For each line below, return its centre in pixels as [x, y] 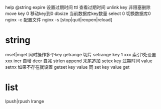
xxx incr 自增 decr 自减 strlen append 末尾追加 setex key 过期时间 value [79, 61]
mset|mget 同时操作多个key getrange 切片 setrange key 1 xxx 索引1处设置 [81, 54]
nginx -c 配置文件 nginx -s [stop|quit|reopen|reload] [59, 20]
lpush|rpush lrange [25, 101]
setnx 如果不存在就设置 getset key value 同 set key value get [67, 67]
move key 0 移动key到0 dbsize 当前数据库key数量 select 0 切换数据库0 [78, 13]
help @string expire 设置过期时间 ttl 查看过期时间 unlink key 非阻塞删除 [78, 7]
